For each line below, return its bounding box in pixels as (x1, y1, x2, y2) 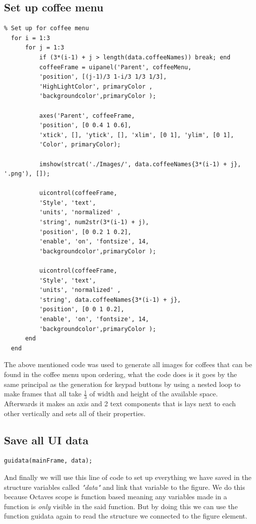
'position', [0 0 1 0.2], (39, 306, 125, 313)
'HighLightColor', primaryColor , (39, 83, 153, 90)
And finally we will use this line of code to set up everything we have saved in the (4, 472, 252, 482)
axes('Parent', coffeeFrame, (39, 112, 135, 119)
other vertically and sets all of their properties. (4, 408, 146, 418)
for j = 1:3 (25, 44, 64, 51)
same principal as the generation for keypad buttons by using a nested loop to (4, 379, 241, 389)
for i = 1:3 (11, 34, 50, 42)
